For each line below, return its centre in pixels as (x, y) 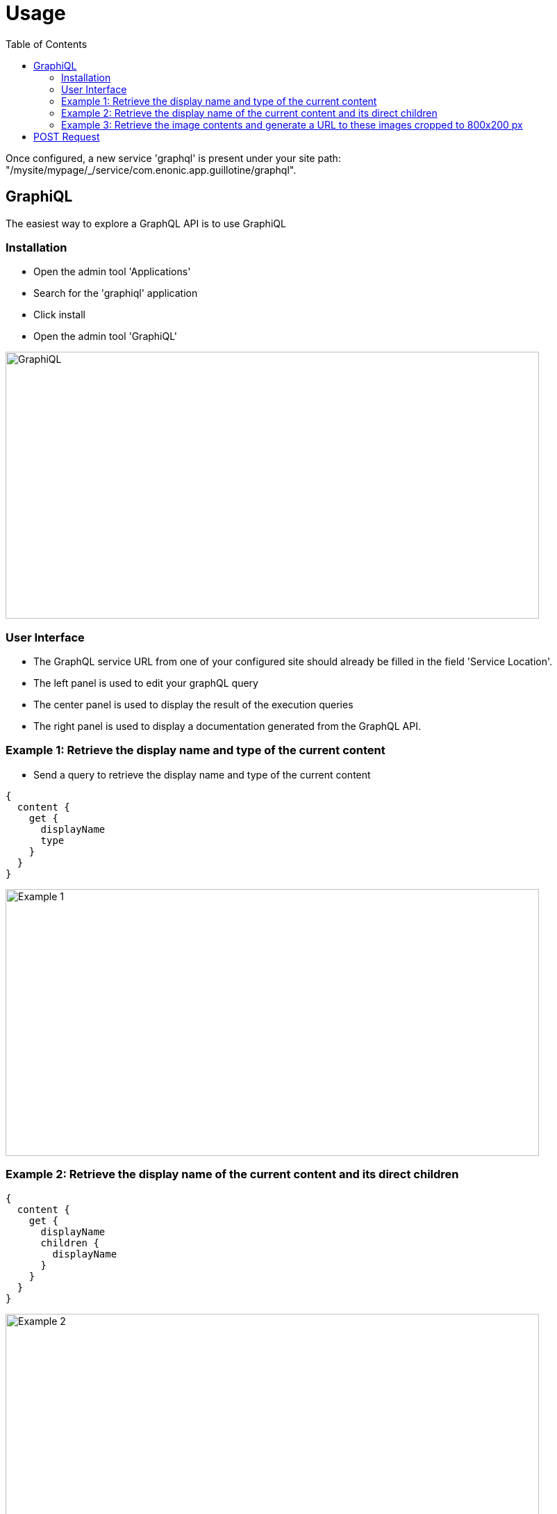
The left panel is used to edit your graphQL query (146, 683)
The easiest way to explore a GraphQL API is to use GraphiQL (146, 223)
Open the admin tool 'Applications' (112, 272)
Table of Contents (47, 44)
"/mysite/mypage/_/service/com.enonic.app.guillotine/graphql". (151, 170)
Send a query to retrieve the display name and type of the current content (202, 774)
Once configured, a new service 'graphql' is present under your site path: (173, 158)
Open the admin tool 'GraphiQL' (106, 336)
